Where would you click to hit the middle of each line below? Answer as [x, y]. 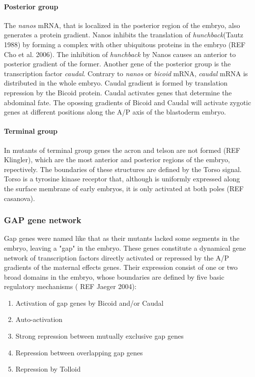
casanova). [20, 198]
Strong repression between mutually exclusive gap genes [99, 336]
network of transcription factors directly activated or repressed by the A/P [117, 257]
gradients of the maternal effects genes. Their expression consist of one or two [121, 267]
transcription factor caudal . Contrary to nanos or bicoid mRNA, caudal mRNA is [126, 73]
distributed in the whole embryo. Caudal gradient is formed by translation [116, 83]
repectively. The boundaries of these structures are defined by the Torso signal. [123, 169]
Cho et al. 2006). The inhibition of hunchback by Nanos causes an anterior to [120, 54]
